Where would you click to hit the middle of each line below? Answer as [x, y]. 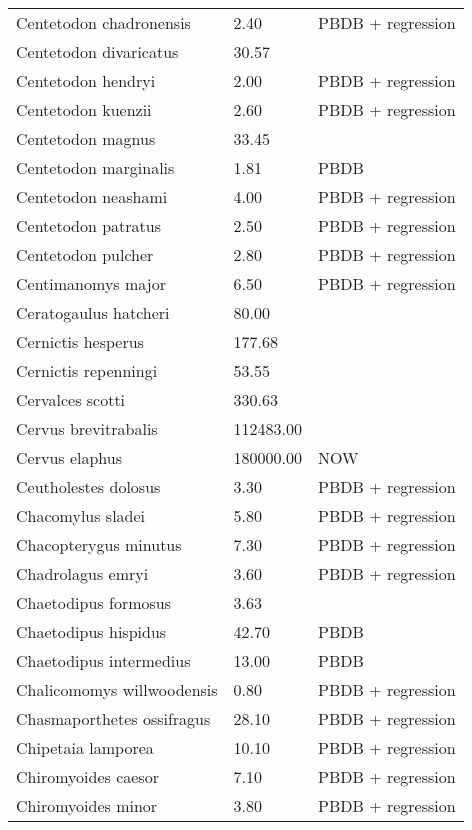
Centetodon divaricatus [97, 51]
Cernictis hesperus [80, 341]
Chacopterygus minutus [99, 544]
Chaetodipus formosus [93, 602]
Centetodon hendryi [86, 80]
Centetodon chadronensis [103, 22]
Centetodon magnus [86, 138]
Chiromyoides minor [87, 805]
